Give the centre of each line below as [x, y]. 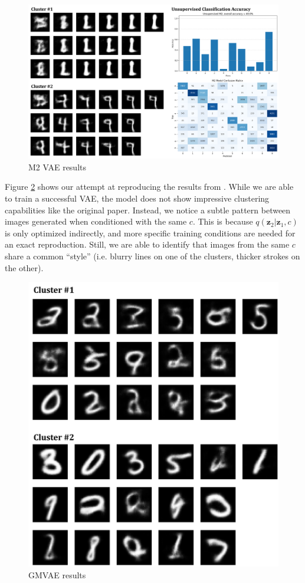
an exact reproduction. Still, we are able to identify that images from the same [147, 244]
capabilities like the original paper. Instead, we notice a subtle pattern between [148, 210]
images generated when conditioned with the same [96, 221]
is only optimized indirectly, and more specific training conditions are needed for [150, 233]
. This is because [223, 221]
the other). [24, 267]
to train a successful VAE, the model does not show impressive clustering [137, 198]
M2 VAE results [57, 167]
